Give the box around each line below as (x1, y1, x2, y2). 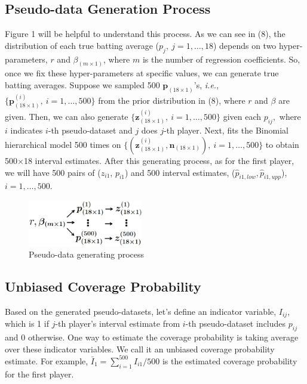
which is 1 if (5, 317, 49, 330)
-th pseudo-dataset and (48, 124, 133, 137)
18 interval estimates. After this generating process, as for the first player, (23, 154, 294, 166)
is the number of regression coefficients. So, (142, 52, 300, 65)
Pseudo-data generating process (29, 248, 145, 261)
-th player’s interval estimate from (55, 317, 180, 330)
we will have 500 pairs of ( (5, 166, 101, 178)
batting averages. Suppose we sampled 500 (5, 79, 160, 91)
